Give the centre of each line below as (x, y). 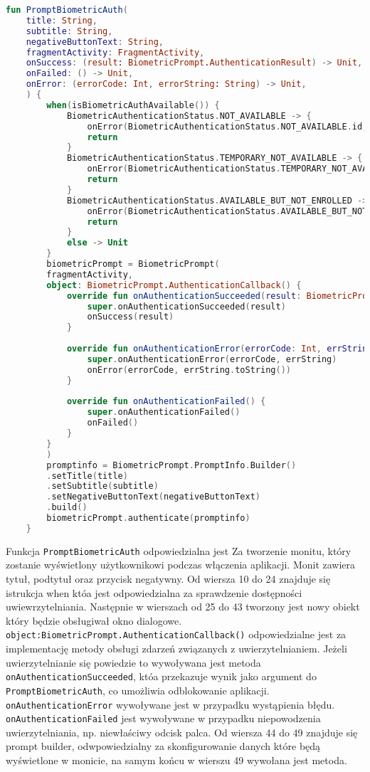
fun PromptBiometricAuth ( (67, 10)
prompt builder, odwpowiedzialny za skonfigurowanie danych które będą (163, 746)
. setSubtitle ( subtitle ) (102, 486)
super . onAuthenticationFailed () (164, 412)
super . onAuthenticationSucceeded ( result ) (186, 306)
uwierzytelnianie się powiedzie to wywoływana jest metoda (133, 662)
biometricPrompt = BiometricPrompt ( (133, 264)
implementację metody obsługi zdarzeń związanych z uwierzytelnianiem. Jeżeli (176, 649)
